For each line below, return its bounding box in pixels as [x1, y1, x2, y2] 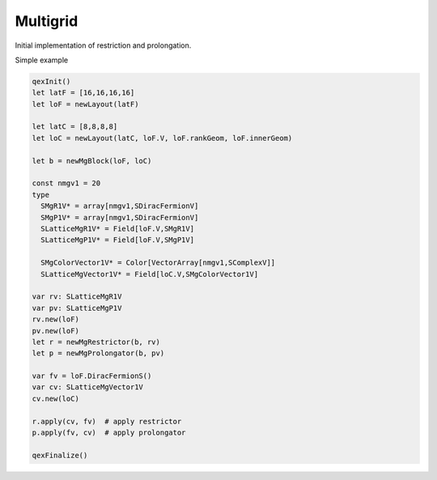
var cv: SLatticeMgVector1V [32, 383, 143, 392]
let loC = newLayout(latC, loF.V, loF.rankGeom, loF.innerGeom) [32, 134, 293, 142]
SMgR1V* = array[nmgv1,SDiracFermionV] [40, 202, 199, 210]
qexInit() [32, 77, 71, 86]
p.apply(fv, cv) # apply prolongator [32, 428, 186, 437]
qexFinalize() [32, 450, 88, 460]
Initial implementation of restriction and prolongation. [15, 40, 192, 50]
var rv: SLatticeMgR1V [32, 292, 122, 301]
